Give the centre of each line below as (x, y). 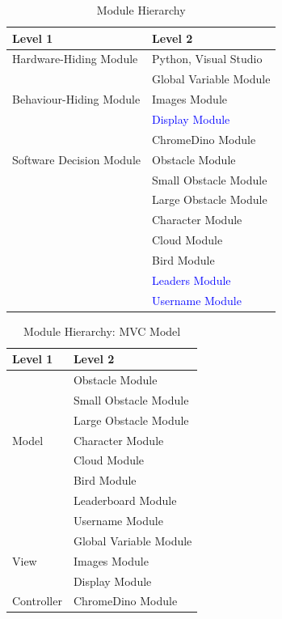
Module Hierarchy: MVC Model (102, 331)
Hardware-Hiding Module (75, 59)
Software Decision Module (76, 159)
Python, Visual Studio (207, 59)
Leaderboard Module (125, 500)
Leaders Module (191, 280)
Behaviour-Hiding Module (76, 99)
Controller (37, 601)
